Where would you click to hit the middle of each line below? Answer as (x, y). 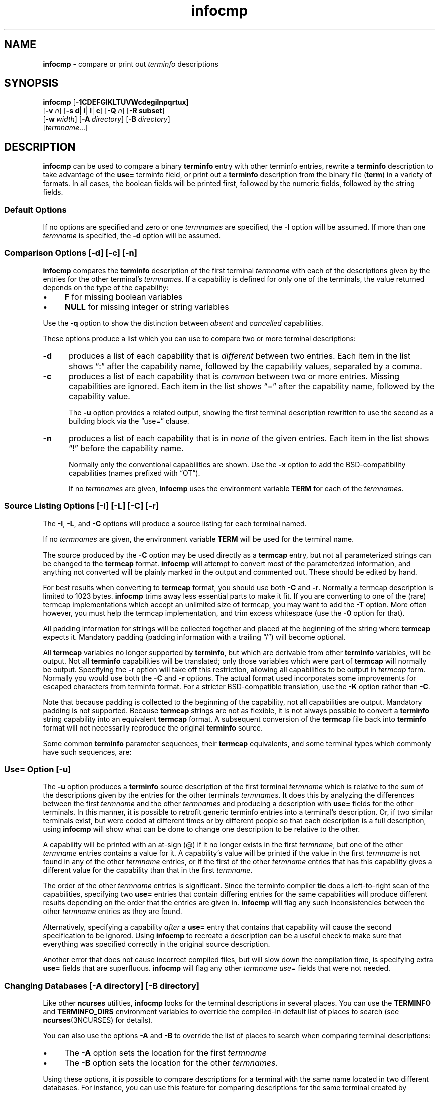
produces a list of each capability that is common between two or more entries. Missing (234, 376)
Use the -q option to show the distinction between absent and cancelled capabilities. (183, 323)
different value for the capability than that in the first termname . (148, 870)
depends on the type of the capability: (106, 287)
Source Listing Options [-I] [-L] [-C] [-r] (81, 506)
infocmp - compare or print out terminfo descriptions (131, 64)
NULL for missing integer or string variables (147, 307)
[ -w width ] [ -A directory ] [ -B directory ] (106, 119)
